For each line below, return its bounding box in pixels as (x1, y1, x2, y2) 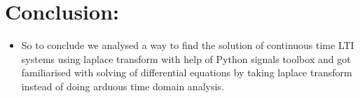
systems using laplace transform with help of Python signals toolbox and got (21, 51, 351, 66)
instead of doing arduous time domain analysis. (21, 78, 224, 93)
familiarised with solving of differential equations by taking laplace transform (21, 65, 352, 80)
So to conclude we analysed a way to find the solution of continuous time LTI (21, 38, 354, 52)
